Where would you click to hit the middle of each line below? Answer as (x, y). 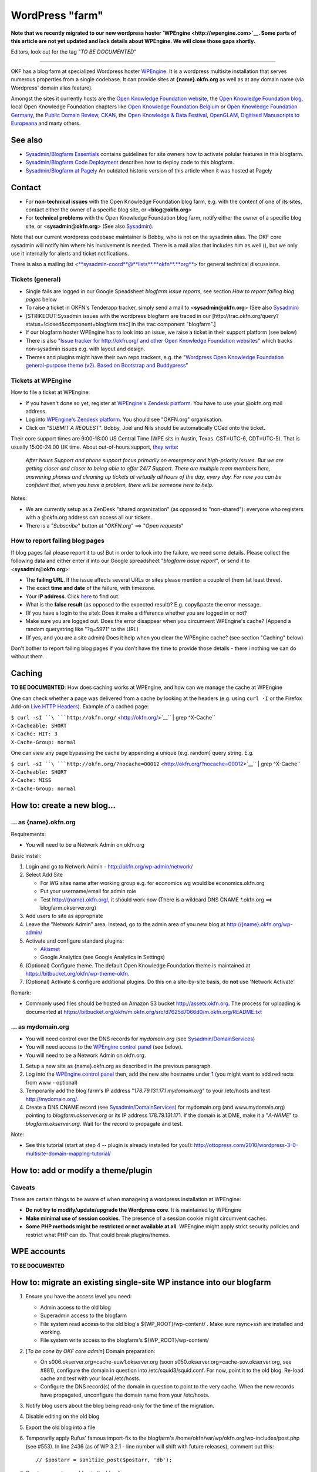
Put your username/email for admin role (88, 891)
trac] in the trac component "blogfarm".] (167, 324)
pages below (41, 299)
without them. (28, 657)
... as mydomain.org (40, 1027)
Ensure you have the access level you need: (79, 1297)
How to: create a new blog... (63, 805)
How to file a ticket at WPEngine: (50, 392)
